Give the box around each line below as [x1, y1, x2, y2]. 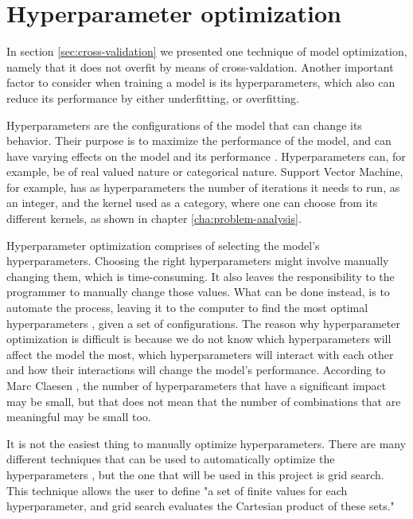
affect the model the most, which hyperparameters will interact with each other [6, 345, 394, 362]
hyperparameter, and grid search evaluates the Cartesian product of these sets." [6, 498, 395, 514]
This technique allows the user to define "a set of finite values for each [6, 482, 348, 498]
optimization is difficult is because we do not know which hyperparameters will [6, 330, 392, 347]
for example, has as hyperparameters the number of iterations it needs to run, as [6, 178, 400, 195]
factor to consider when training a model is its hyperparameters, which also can [6, 74, 395, 91]
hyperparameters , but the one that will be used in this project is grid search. [6, 466, 384, 482]
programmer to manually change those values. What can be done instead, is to [6, 283, 390, 300]
